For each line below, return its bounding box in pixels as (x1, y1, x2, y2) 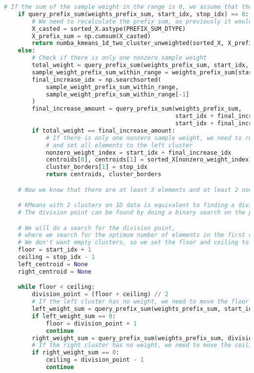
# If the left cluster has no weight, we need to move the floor (32, 298, 249, 305)
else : (18, 47, 36, 54)
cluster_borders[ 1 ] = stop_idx (45, 163, 148, 171)
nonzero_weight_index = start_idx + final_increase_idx (45, 149, 232, 156)
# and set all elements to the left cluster (45, 141, 193, 149)
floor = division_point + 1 (45, 320, 137, 327)
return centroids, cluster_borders (45, 171, 162, 178)
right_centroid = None (18, 268, 92, 275)
